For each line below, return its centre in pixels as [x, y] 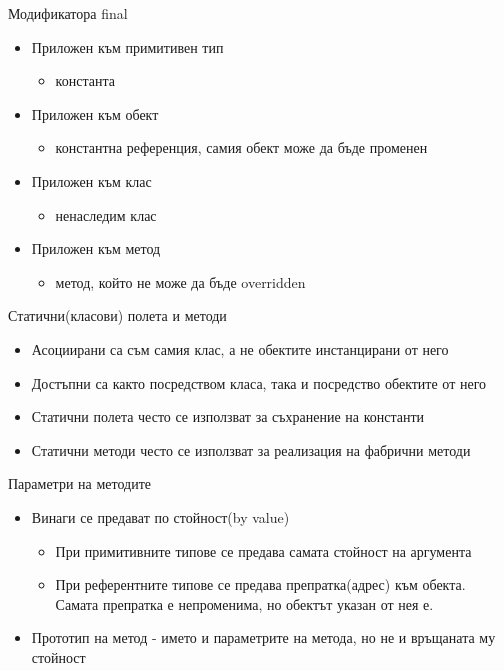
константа [85, 80]
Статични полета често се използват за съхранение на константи [228, 416]
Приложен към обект [95, 113]
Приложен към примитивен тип [127, 46]
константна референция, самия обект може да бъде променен [241, 147]
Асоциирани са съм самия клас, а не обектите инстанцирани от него [240, 348]
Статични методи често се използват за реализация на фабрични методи [251, 449]
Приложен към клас [91, 180]
